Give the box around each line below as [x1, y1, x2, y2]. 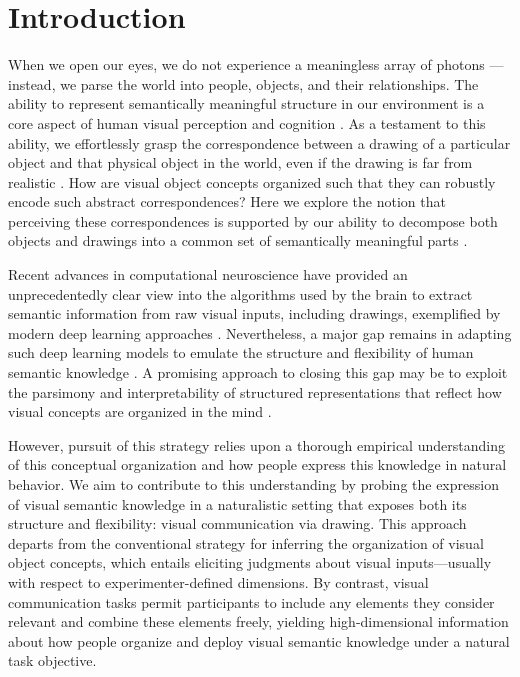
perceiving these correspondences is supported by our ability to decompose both [8, 210, 498, 231]
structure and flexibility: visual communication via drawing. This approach [8, 513, 467, 534]
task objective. [8, 650, 97, 671]
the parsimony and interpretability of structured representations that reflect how [8, 381, 502, 402]
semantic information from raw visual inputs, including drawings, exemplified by [8, 303, 501, 324]
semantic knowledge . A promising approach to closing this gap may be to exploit [8, 362, 508, 383]
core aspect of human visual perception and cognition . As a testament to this [8, 112, 486, 133]
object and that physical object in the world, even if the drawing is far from [8, 152, 473, 173]
